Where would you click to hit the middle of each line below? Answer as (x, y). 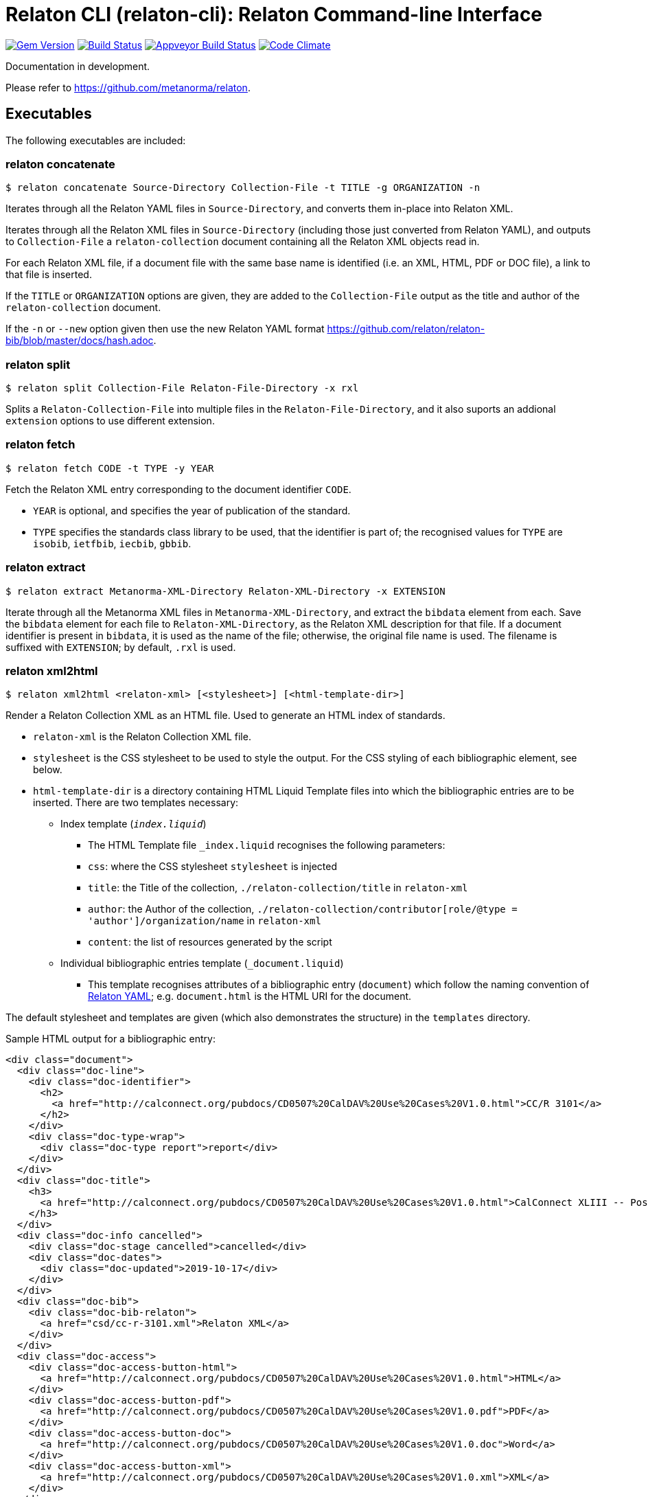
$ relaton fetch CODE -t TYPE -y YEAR (110, 468)
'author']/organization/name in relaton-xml (205, 921)
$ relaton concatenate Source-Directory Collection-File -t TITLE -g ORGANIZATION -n (243, 188)
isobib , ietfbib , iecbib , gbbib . (112, 543)
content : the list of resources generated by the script (210, 942)
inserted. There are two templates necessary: (136, 803)
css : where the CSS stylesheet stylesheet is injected (212, 867)
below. (48, 770)
